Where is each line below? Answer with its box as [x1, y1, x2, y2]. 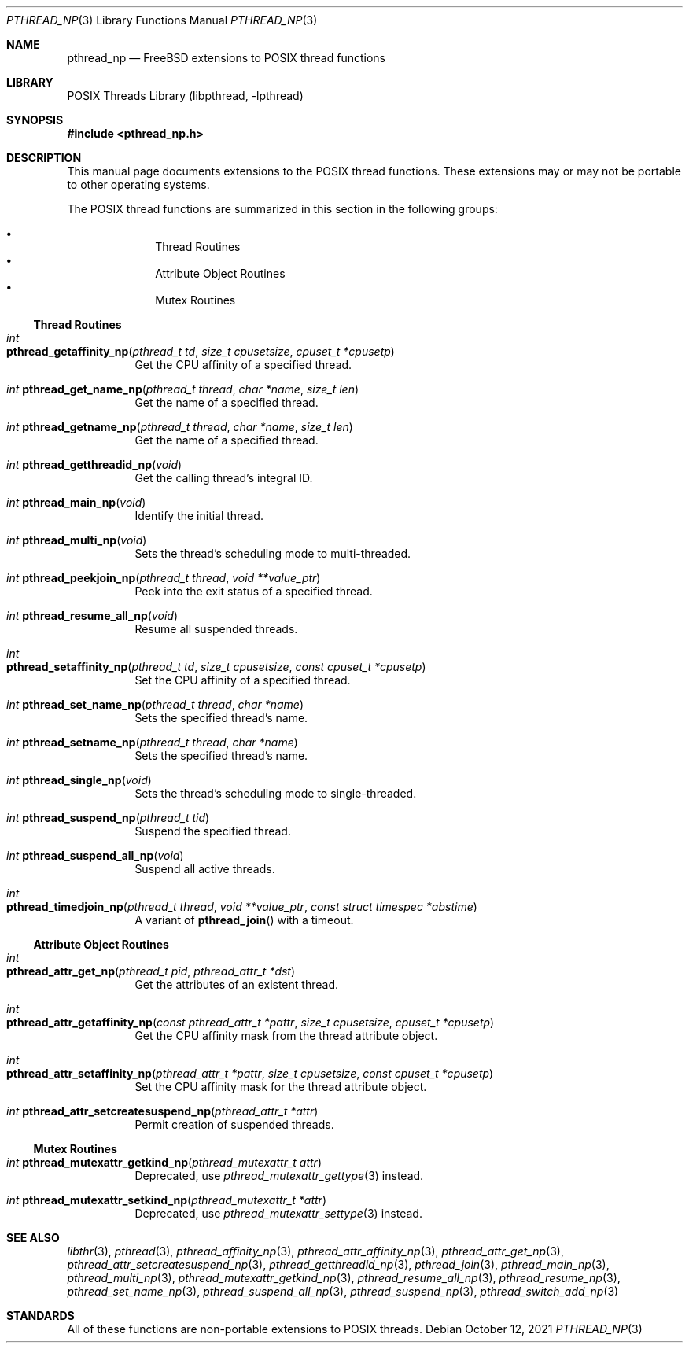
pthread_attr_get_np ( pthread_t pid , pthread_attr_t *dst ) [6, 964, 296, 978]
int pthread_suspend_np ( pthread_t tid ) [6, 811, 210, 824]
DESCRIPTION [6, 151, 82, 164]
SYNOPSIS [6, 113, 64, 127]
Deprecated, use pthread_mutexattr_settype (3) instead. [134, 1207, 422, 1220]
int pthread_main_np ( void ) [6, 496, 146, 509]
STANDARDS [6, 1309, 75, 1322]
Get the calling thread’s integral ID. [134, 471, 313, 485]
